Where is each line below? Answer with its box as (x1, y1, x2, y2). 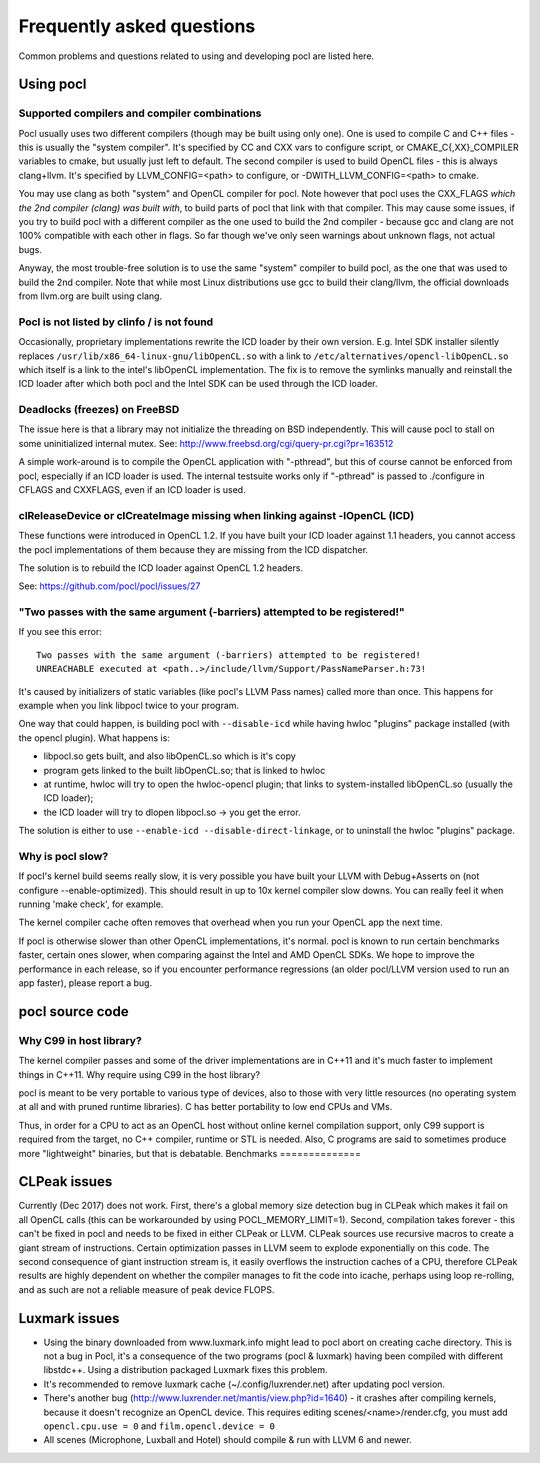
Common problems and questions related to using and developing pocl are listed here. (18, 50, 375, 62)
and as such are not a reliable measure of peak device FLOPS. (18, 1283, 275, 1295)
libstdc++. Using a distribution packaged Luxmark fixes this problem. (43, 1364, 329, 1376)
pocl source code (18, 1003, 129, 1020)
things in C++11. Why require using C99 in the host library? (18, 1068, 260, 1080)
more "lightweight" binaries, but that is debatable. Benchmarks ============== (18, 1147, 362, 1159)
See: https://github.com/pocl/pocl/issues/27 (18, 580, 201, 592)
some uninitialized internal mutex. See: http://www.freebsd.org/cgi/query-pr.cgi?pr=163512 (18, 437, 394, 449)
